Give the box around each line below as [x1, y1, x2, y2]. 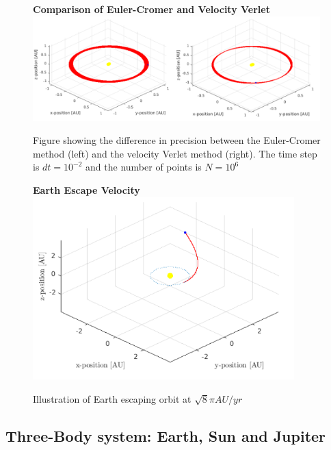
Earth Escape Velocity [33, 182, 140, 197]
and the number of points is [85, 160, 202, 174]
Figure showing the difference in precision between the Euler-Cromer [33, 133, 321, 147]
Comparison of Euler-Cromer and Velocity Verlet [33, 2, 270, 16]
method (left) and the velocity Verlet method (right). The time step [33, 146, 317, 160]
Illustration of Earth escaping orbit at [33, 391, 191, 405]
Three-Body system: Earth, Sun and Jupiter [5, 425, 326, 446]
